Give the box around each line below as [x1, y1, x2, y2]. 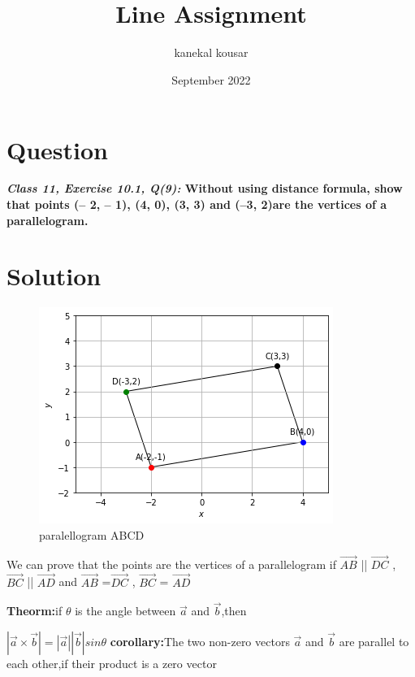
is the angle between [75, 602, 176, 619]
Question [6, 132, 108, 166]
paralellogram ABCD [39, 526, 145, 543]
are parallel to [339, 632, 409, 649]
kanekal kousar [174, 44, 249, 61]
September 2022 [171, 71, 251, 88]
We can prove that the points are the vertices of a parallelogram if [6, 555, 336, 572]
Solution [6, 259, 102, 293]
